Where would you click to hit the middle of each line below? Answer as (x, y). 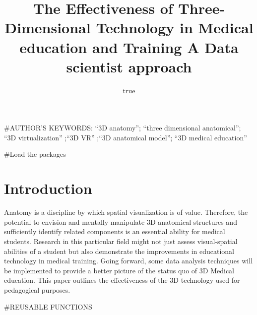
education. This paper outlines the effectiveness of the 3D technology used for (122, 280)
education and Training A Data (129, 47)
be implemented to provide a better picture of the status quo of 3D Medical (119, 270)
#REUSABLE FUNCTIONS (48, 306)
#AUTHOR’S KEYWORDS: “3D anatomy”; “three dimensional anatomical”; (123, 128)
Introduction (48, 188)
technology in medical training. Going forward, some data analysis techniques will (128, 261)
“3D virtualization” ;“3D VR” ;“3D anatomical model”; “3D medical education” (126, 137)
